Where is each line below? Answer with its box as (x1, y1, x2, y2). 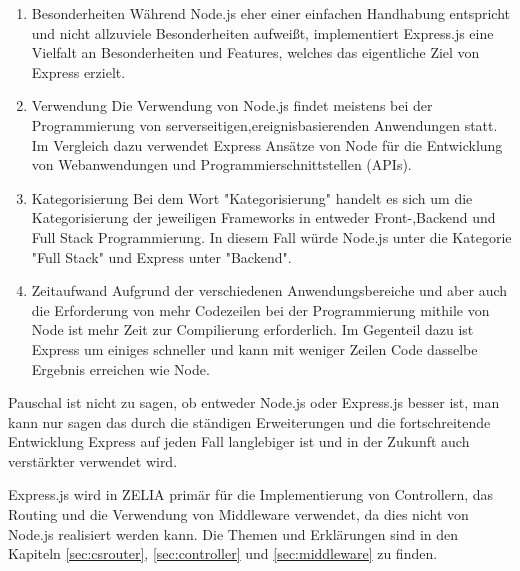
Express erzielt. (31, 61, 126, 82)
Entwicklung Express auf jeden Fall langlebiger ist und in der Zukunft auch (8, 431, 470, 452)
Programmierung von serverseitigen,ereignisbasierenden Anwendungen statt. (31, 114, 498, 135)
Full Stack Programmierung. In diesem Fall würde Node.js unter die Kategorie (31, 226, 512, 247)
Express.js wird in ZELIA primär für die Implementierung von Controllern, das (8, 484, 494, 505)
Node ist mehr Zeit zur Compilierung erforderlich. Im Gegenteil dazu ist (31, 319, 474, 340)
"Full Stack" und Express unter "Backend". (31, 246, 292, 267)
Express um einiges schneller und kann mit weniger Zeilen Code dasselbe (31, 338, 478, 359)
